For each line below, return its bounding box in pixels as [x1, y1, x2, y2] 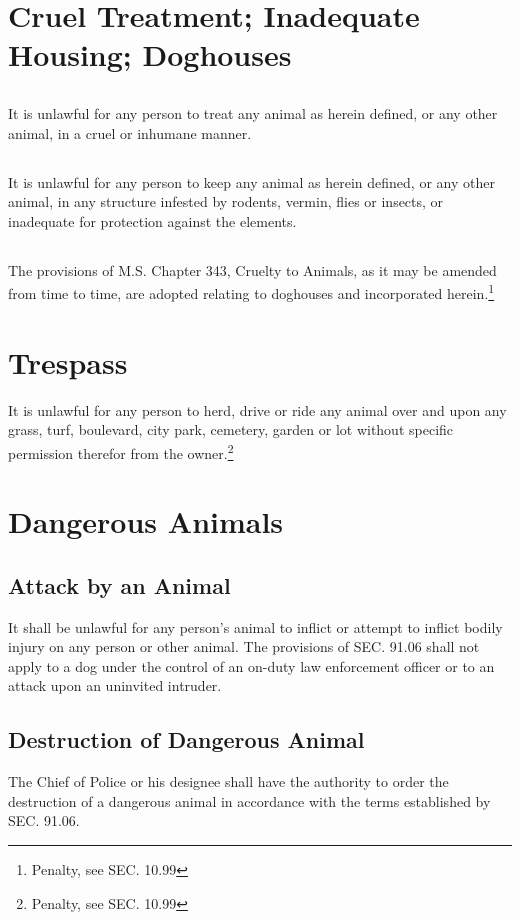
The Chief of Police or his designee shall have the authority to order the [8, 771, 449, 792]
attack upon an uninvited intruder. [8, 675, 222, 696]
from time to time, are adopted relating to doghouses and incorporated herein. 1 [8, 280, 495, 303]
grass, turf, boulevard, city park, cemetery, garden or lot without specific [8, 419, 454, 440]
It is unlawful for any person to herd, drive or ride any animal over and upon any [8, 399, 507, 420]
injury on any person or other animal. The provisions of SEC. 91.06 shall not [8, 636, 480, 657]
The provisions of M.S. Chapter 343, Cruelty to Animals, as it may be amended [8, 259, 497, 280]
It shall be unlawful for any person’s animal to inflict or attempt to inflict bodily [8, 616, 503, 637]
